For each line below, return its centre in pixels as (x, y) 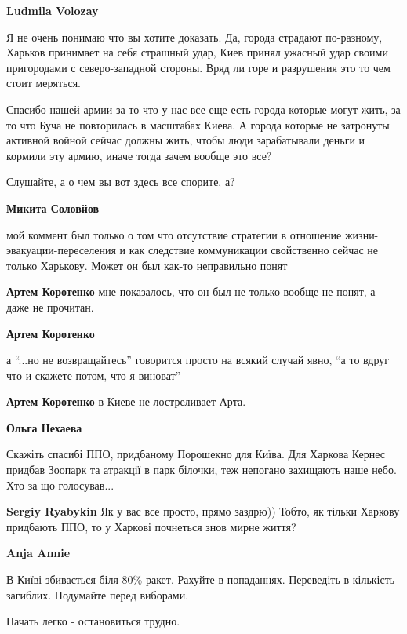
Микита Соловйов (53, 208)
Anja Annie (38, 553)
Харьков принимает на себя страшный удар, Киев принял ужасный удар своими (197, 52)
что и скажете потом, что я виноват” (94, 375)
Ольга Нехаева (44, 427)
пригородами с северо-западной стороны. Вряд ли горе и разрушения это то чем (198, 67)
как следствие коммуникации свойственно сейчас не (253, 250)
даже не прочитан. (50, 306)
